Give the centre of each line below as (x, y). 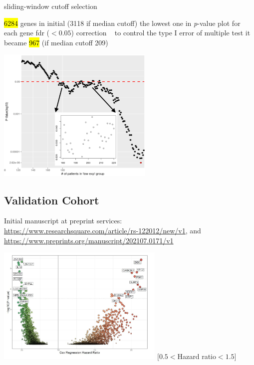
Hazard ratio (197, 356)
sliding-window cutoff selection (51, 6)
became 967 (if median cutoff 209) (56, 42)
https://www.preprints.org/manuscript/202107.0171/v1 (89, 240)
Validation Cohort (52, 200)
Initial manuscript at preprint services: (63, 221)
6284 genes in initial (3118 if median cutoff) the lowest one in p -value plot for (122, 23)
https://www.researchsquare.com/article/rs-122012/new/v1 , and (103, 231)
